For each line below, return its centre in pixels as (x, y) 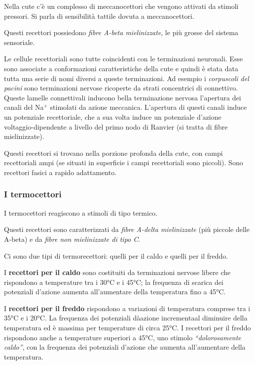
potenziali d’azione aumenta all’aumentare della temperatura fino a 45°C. (115, 292)
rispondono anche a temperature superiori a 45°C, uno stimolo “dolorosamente (123, 337)
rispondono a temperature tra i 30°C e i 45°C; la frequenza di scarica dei (114, 282)
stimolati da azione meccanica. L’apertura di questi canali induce (148, 107)
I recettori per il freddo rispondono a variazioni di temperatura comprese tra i (127, 308)
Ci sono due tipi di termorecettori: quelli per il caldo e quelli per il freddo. (116, 255)
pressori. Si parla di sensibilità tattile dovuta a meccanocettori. (99, 16)
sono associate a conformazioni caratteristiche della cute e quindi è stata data (121, 68)
